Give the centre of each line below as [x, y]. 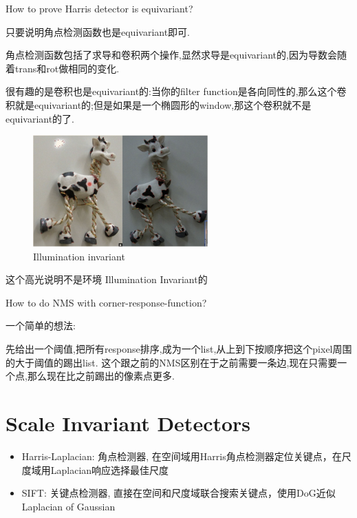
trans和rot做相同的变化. [67, 68]
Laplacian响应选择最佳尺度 [110, 469]
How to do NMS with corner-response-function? [106, 302]
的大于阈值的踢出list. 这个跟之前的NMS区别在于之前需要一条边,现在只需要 [172, 362]
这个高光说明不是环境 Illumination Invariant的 [107, 279]
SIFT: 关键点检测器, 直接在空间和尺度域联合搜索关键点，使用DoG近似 [178, 493]
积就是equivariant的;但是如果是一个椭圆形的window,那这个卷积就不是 [159, 104]
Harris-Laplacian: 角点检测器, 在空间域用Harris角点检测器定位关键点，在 [182, 456]
